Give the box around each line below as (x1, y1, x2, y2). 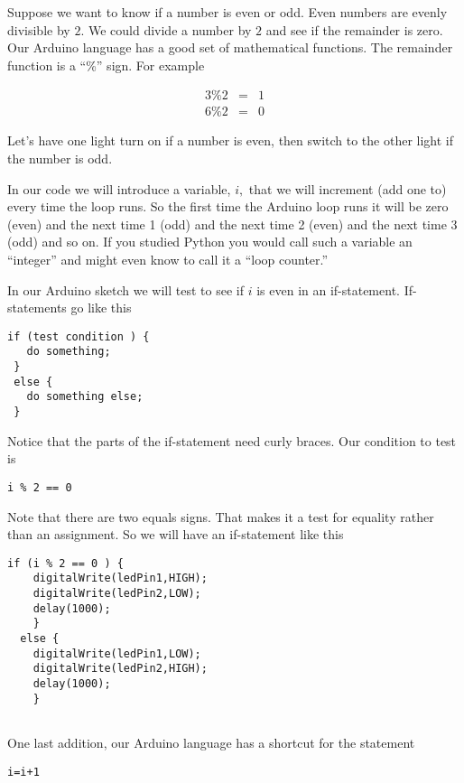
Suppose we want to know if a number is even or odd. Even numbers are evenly (7, 3, 448, 21)
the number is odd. (7, 149, 113, 168)
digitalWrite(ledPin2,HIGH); (32, 662, 208, 676)
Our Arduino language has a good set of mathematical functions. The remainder (7, 38, 453, 57)
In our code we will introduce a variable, (7, 179, 231, 198)
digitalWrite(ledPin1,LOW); (32, 647, 201, 660)
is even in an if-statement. (256, 280, 400, 299)
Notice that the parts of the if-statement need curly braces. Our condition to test (7, 431, 457, 450)
